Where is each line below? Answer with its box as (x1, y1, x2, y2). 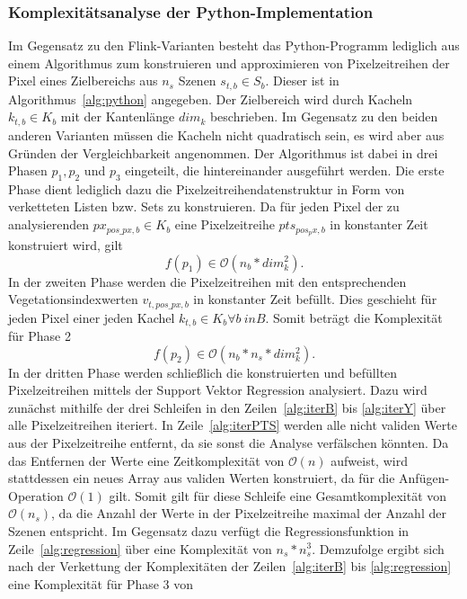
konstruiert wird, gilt (8, 235, 123, 254)
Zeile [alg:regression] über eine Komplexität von (8, 539, 272, 558)
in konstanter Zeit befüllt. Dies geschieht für (193, 290, 437, 308)
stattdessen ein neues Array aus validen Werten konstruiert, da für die (8, 469, 395, 487)
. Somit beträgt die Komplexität (265, 308, 443, 326)
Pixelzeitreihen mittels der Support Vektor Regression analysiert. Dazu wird (8, 380, 427, 399)
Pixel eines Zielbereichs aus (8, 71, 158, 90)
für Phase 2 (8, 326, 71, 345)
